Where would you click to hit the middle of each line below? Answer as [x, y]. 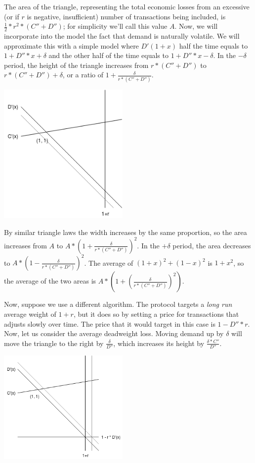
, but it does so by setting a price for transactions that [156, 314]
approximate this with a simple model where [71, 45]
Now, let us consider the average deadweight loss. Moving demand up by [114, 333]
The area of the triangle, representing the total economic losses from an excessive [127, 6]
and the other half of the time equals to [108, 55]
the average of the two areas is [50, 281]
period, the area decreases [212, 245]
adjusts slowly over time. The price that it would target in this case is [110, 323]
